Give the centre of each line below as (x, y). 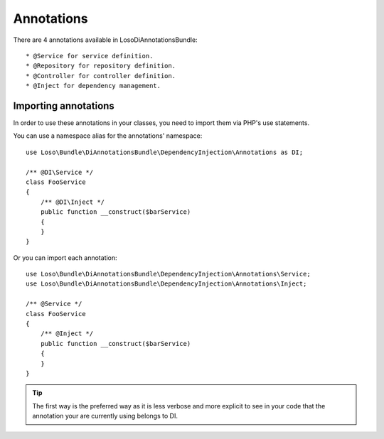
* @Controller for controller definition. (101, 76)
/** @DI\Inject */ (73, 202)
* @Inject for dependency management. (94, 86)
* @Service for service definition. (90, 56)
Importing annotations (64, 105)
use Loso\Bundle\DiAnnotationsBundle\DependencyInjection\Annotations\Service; (168, 274)
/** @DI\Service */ (60, 172)
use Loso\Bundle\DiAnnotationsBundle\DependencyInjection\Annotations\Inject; (166, 284)
